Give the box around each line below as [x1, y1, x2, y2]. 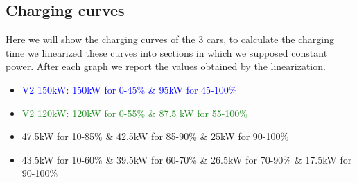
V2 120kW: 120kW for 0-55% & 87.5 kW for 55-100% [21, 105, 247, 120]
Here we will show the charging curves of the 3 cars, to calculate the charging [6, 32, 335, 46]
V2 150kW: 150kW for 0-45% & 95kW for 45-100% [21, 82, 237, 96]
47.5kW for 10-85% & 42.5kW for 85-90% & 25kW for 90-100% [21, 129, 289, 143]
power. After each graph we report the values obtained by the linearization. [6, 59, 326, 73]
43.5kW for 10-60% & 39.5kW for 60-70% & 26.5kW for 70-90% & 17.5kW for [21, 152, 352, 166]
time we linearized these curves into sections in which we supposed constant [6, 45, 328, 60]
